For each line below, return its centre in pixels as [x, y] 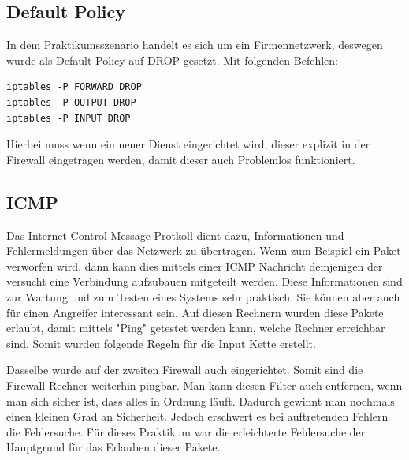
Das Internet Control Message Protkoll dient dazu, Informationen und [175, 235]
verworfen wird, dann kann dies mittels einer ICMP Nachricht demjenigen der [195, 266]
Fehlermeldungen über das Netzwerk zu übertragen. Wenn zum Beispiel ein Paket [204, 251]
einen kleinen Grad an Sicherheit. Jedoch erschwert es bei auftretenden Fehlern [197, 416]
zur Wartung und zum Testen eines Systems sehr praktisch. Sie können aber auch [203, 296]
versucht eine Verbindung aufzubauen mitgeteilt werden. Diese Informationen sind [204, 281]
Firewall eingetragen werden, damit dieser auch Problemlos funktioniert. [181, 159]
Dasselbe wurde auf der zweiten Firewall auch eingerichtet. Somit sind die [185, 370]
